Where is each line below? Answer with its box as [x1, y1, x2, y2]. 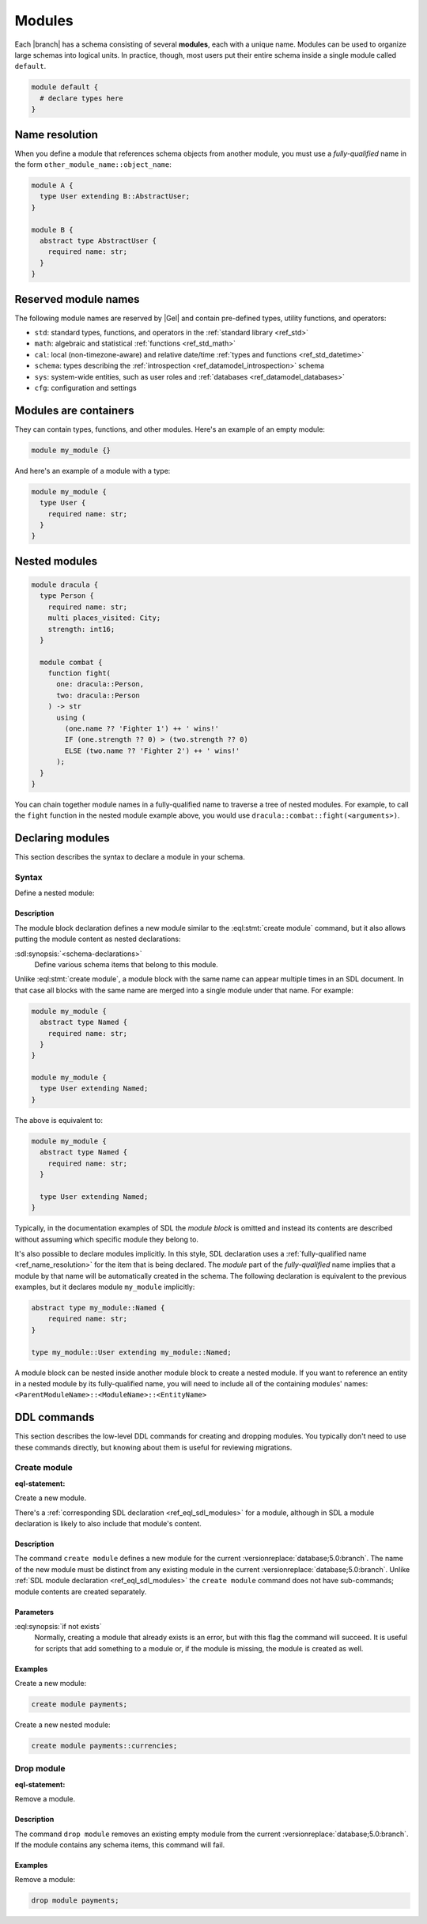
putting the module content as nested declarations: [14, 934, 181, 944]
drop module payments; [31, 1896, 119, 1905]
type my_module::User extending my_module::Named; [31, 1348, 232, 1356]
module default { [31, 83, 99, 92]
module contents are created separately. [14, 1586, 147, 1597]
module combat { [40, 657, 103, 667]
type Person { [40, 592, 95, 600]
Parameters [14, 1607, 55, 1616]
